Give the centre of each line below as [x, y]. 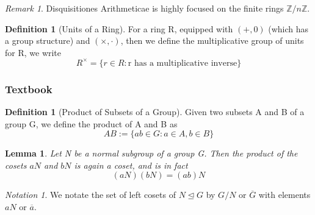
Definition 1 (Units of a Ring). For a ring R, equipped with [119, 28]
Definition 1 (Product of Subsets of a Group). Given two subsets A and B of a [155, 112]
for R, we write [33, 52]
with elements [284, 195]
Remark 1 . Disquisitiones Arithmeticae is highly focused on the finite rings [144, 8]
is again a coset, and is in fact [131, 165]
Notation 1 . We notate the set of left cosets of [90, 195]
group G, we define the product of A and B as [91, 123]
